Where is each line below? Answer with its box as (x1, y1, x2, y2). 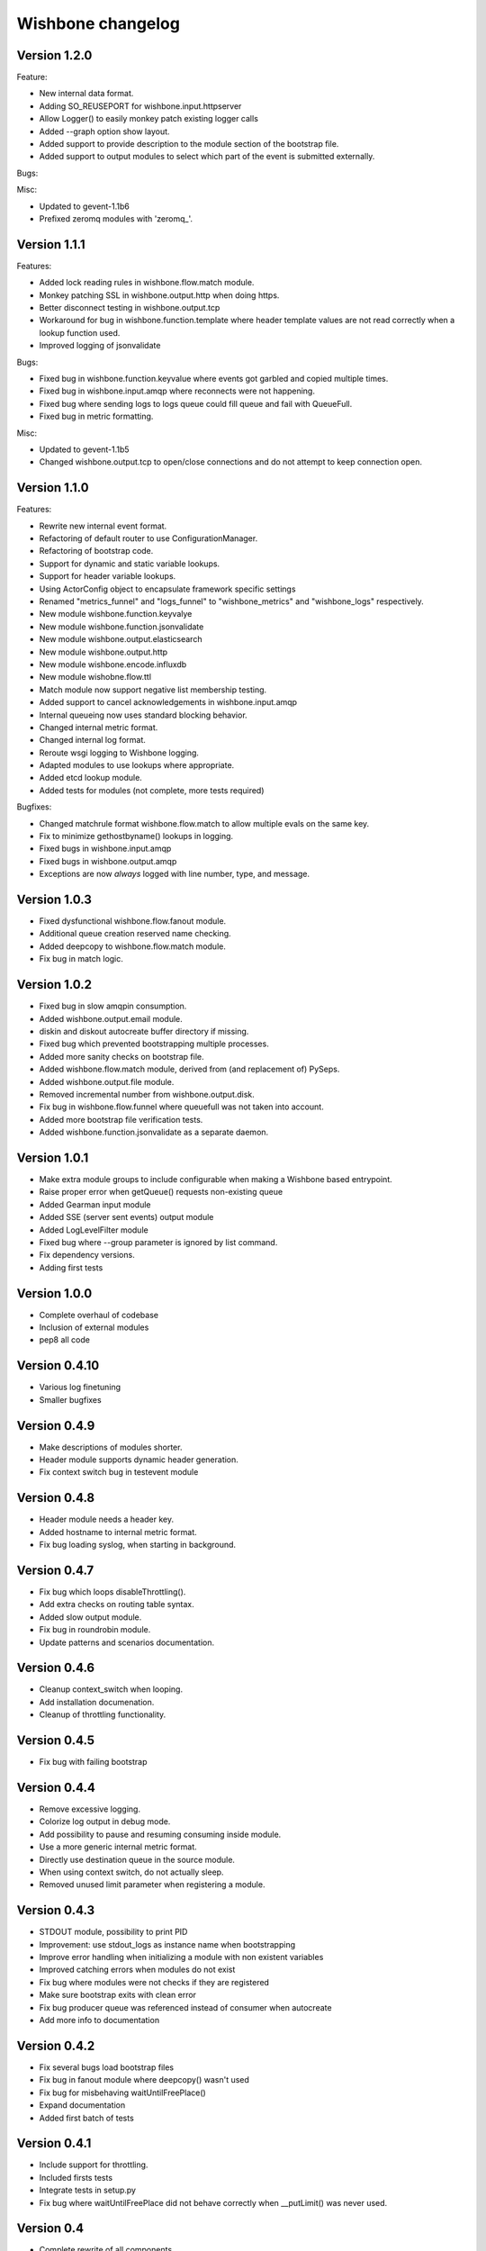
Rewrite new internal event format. (39, 520, 167, 531)
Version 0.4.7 (16, 1562, 94, 1578)
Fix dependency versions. (39, 1250, 135, 1261)
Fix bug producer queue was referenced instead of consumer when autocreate (39, 2002, 332, 2012)
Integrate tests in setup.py (39, 2184, 137, 2196)
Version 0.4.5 (16, 1733, 94, 1749)
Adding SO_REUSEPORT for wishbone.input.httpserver (39, 100, 242, 112)
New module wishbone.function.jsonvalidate (39, 621, 204, 632)
